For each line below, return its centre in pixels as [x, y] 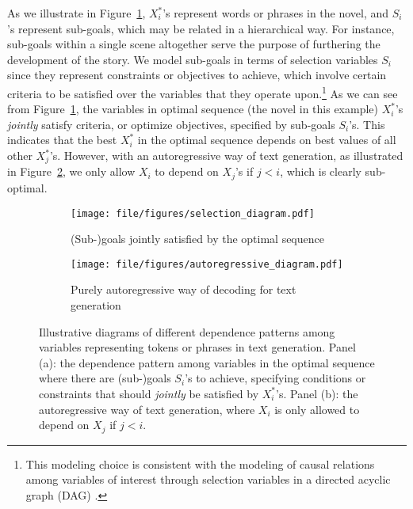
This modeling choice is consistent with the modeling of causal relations [200, 463]
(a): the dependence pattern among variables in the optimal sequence [207, 362]
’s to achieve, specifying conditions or [275, 378]
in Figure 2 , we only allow [71, 171]
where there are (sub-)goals [105, 378]
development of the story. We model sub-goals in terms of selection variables [193, 59]
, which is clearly [321, 171]
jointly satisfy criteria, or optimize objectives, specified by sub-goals [171, 124]
